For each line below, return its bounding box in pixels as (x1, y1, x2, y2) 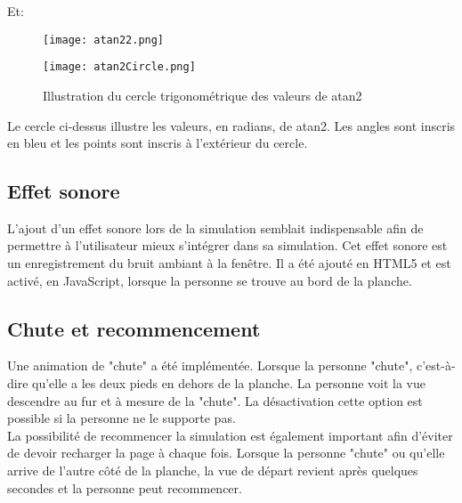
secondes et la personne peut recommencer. (7, 478, 242, 497)
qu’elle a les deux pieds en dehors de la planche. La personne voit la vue (32, 374, 426, 393)
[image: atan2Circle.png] (43, 61, 196, 74)
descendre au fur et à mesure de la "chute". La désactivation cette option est (7, 391, 423, 410)
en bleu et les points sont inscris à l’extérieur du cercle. (7, 134, 308, 152)
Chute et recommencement (7, 314, 261, 342)
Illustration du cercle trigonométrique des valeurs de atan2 (43, 85, 362, 104)
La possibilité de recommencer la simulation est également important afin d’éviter (7, 426, 453, 444)
